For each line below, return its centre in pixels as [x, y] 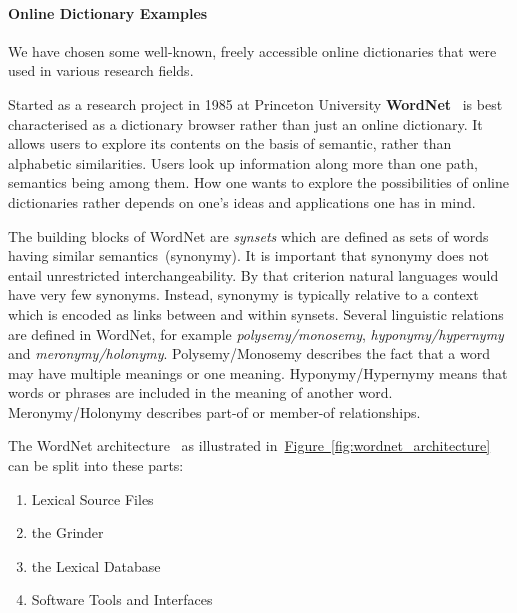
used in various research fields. [101, 70]
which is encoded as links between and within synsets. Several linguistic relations [256, 313]
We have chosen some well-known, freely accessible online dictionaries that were [252, 50]
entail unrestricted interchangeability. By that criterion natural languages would [253, 274]
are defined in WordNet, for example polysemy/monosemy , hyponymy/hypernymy [256, 333]
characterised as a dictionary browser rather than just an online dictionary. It [245, 123]
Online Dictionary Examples [108, 12]
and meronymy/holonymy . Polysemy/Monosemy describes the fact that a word [249, 353]
